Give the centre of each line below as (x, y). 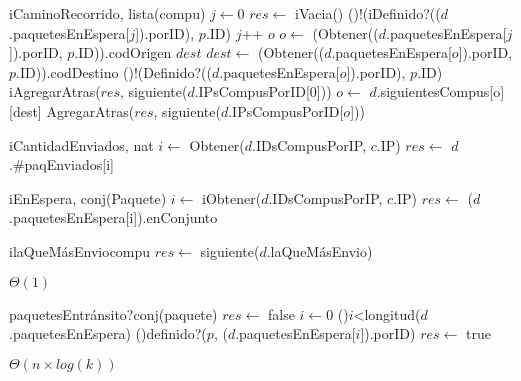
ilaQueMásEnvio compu (80, 250)
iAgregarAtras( (55, 91)
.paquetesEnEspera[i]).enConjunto (113, 217)
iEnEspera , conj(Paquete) (88, 197)
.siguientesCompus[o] (440, 91)
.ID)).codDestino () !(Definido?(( (114, 71)
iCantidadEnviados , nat (81, 144)
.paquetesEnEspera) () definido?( (108, 333)
